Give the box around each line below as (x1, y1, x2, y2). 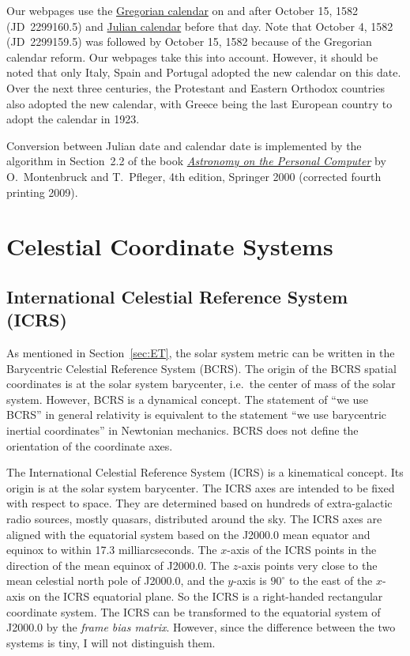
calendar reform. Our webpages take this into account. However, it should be (6, 48, 378, 65)
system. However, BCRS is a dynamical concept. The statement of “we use (6, 390, 369, 407)
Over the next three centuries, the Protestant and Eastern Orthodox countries (6, 79, 385, 96)
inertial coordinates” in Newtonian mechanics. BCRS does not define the (6, 422, 359, 439)
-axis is (233, 572, 267, 589)
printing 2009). (6, 183, 78, 200)
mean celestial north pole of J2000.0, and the (6, 572, 224, 589)
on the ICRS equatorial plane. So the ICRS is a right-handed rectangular (28, 588, 383, 604)
